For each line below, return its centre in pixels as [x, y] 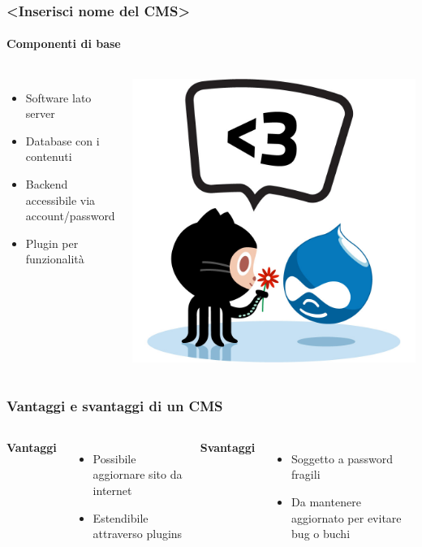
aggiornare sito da [138, 474]
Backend [47, 184]
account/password [70, 216]
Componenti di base [64, 43]
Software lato [58, 97]
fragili [306, 474]
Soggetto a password [342, 458]
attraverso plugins [138, 534]
